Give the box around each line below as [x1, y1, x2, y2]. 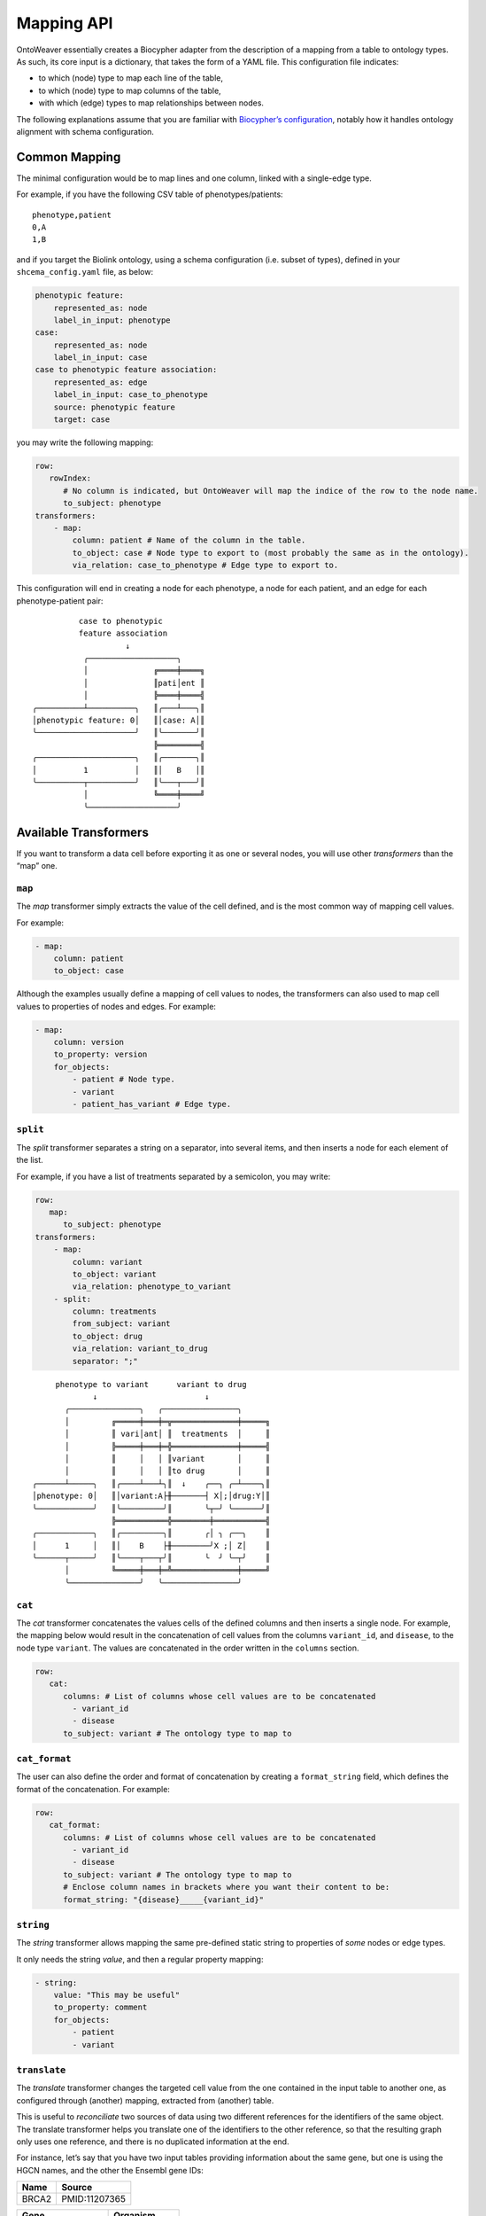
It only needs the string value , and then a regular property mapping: [16, 1954, 264, 1964]
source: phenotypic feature [53, 402, 176, 412]
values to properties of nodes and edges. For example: [16, 1001, 217, 1011]
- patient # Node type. [72, 1074, 176, 1085]
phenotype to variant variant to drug [55, 1379, 247, 1389]
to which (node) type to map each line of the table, [38, 73, 223, 83]
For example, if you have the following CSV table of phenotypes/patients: [16, 189, 283, 199]
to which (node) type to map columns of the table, [38, 85, 221, 96]
